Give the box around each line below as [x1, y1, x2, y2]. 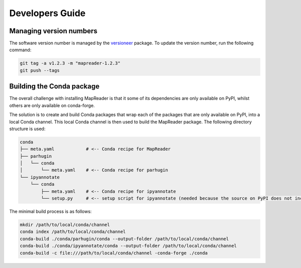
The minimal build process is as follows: [9, 208, 92, 214]
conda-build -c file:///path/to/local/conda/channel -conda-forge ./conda [20, 250, 208, 256]
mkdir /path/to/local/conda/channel [20, 222, 110, 227]
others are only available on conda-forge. [9, 102, 95, 108]
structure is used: [9, 126, 46, 132]
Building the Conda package [9, 82, 100, 91]
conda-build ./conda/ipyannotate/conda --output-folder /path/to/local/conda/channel [20, 243, 237, 249]
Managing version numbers [9, 27, 98, 35]
